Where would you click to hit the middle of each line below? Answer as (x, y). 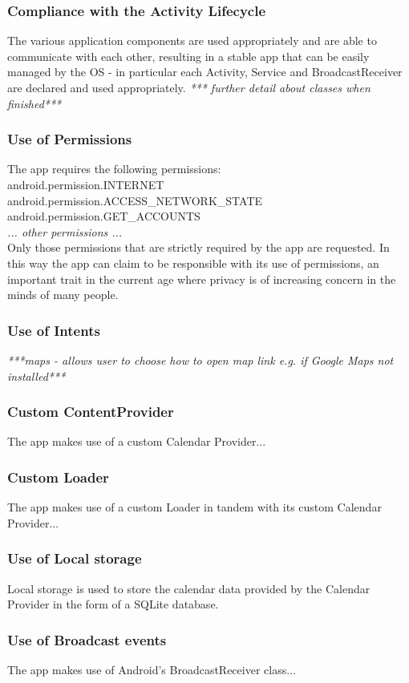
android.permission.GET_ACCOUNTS (104, 216)
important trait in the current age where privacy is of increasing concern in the (202, 279)
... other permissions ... (65, 231)
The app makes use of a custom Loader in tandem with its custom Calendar (194, 507)
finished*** (34, 103)
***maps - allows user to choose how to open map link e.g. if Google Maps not (200, 360)
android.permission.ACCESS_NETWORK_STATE (135, 200)
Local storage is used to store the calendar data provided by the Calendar (189, 588)
